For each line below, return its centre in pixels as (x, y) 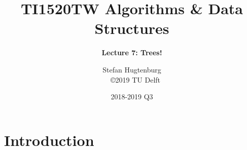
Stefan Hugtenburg (132, 69)
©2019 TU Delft (135, 79)
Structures (132, 28)
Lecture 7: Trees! (132, 52)
